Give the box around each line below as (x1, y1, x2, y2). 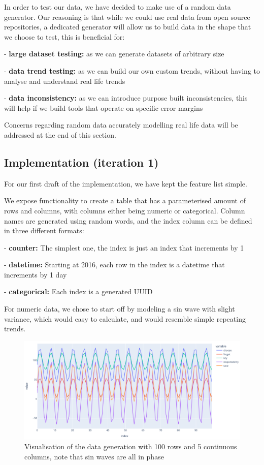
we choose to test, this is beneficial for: (4, 31, 125, 42)
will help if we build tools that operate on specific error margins (4, 102, 203, 113)
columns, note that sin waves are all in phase (24, 451, 164, 461)
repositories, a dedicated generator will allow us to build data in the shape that (4, 21, 251, 32)
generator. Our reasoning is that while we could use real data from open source (4, 11, 250, 22)
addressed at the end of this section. (4, 129, 116, 140)
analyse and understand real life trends (4, 75, 125, 86)
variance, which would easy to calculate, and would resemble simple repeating (4, 313, 246, 324)
